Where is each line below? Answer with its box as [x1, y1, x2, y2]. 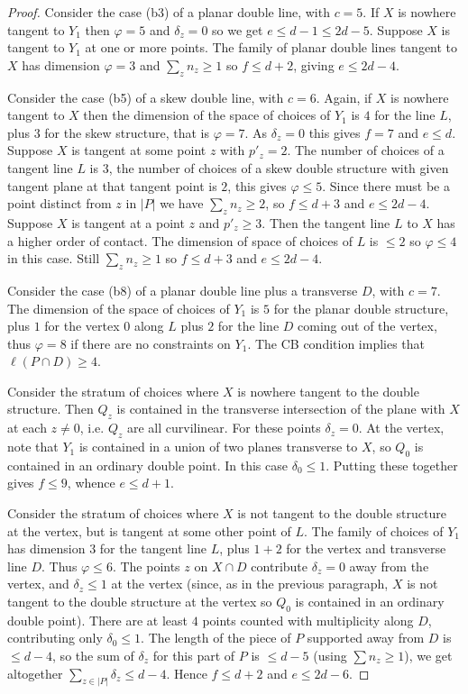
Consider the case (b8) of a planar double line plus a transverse [7, 280, 358, 299]
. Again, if [316, 87, 372, 106]
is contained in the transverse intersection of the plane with [116, 399, 445, 418]
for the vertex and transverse [286, 539, 446, 558]
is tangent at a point [71, 213, 185, 232]
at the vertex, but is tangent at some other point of [7, 521, 291, 540]
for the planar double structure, [273, 298, 449, 317]
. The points [112, 556, 180, 575]
